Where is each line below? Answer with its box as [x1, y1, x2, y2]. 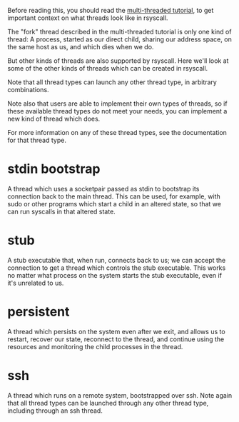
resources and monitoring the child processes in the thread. [7, 342, 183, 351]
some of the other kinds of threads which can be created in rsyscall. [7, 64, 208, 72]
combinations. [7, 86, 49, 94]
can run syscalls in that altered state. [7, 207, 116, 216]
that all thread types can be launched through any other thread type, [7, 398, 209, 407]
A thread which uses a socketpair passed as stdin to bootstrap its [7, 184, 200, 193]
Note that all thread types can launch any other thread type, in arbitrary [7, 78, 218, 86]
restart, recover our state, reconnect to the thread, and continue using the [7, 335, 225, 343]
